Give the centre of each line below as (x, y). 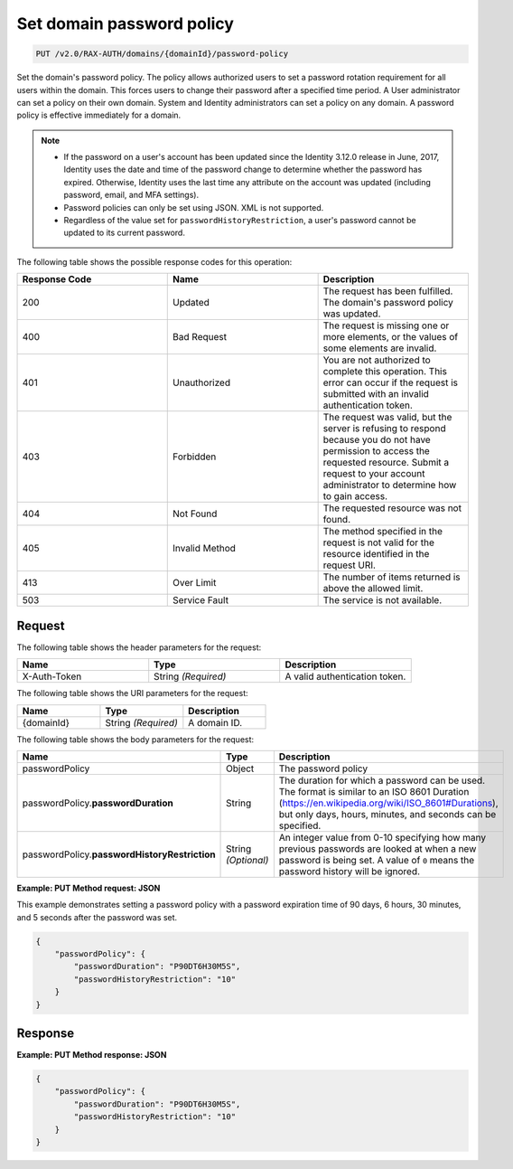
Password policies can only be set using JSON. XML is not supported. (194, 207)
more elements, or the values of (391, 337)
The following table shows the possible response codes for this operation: (154, 261)
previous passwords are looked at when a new (378, 848)
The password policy (323, 768)
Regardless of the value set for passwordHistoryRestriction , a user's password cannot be (240, 221)
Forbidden (195, 457)
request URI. (350, 565)
